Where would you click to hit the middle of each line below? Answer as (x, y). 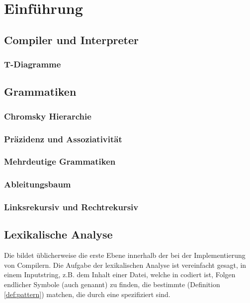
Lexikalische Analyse (58, 234)
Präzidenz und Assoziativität (63, 139)
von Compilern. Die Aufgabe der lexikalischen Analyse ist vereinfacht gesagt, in (125, 265)
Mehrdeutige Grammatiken (60, 161)
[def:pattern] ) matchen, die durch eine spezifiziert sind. (87, 294)
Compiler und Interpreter (71, 39)
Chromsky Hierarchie (48, 116)
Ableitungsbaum (38, 184)
